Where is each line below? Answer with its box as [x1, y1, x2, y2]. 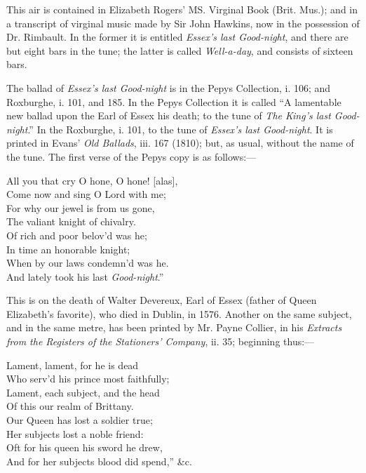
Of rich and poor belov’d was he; [6, 227, 147, 242]
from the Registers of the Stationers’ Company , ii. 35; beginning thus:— [6, 334, 315, 349]
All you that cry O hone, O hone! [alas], [6, 173, 178, 187]
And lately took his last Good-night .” [6, 269, 164, 284]
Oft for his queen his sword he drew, [6, 440, 163, 455]
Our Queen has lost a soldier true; [6, 413, 153, 427]
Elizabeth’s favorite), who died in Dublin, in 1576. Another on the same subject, [6, 306, 352, 321]
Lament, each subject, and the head [6, 385, 160, 399]
